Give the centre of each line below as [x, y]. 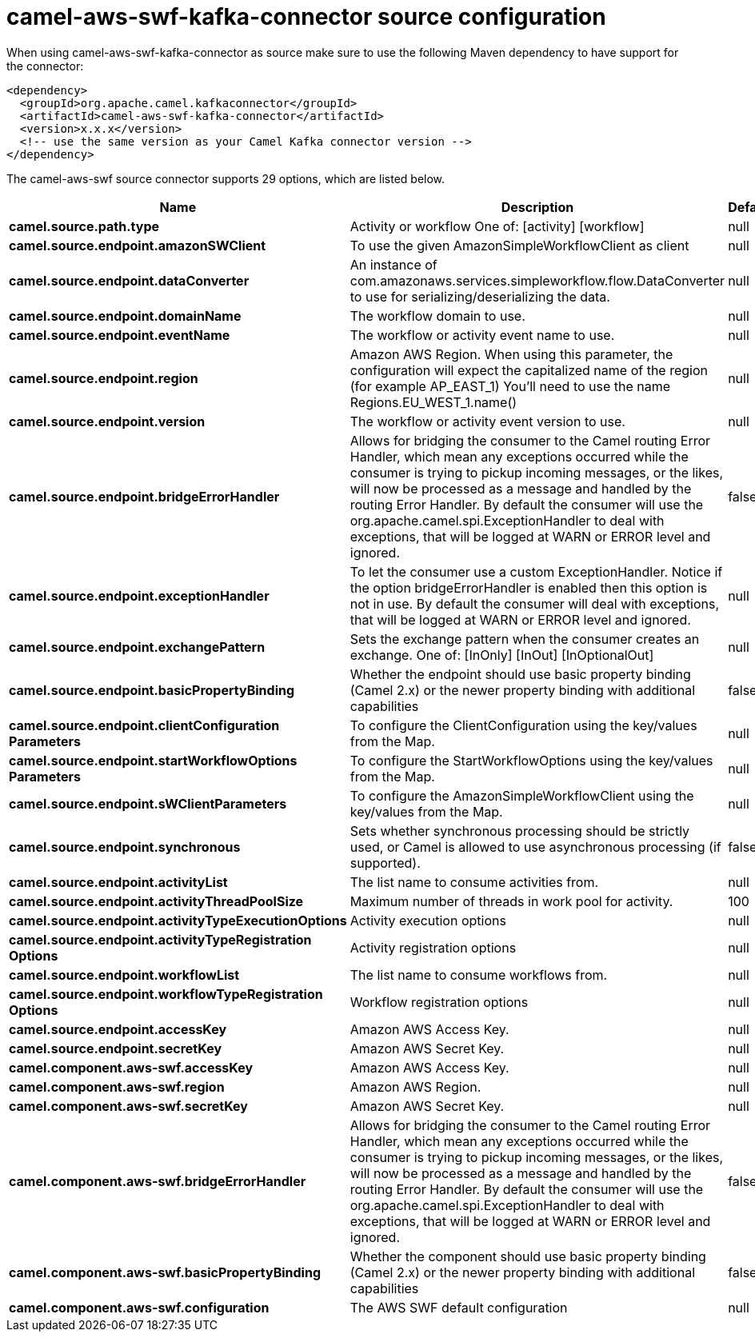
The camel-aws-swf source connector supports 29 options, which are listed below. [226, 178]
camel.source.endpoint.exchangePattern [137, 647]
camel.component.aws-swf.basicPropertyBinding [165, 1272]
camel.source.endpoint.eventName [120, 335]
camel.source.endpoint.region [104, 378]
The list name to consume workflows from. [479, 975]
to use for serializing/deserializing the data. [480, 296]
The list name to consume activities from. [474, 882]
